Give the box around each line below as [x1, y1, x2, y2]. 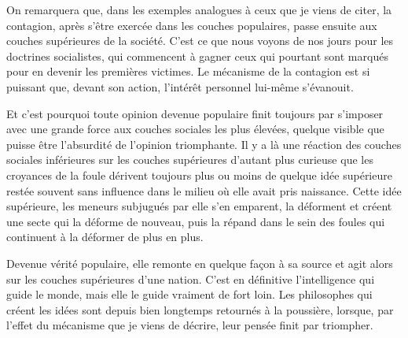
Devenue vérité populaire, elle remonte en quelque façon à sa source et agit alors [6, 254, 393, 271]
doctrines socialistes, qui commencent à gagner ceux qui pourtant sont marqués [6, 47, 388, 64]
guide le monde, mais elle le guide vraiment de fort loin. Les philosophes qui [6, 286, 373, 303]
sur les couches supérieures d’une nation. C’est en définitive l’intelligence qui [6, 270, 375, 287]
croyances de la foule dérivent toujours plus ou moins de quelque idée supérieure [6, 166, 392, 183]
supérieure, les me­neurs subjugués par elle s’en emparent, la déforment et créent [6, 198, 392, 214]
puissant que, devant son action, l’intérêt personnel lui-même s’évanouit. [6, 78, 354, 95]
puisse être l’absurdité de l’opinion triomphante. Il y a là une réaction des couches [6, 136, 402, 152]
